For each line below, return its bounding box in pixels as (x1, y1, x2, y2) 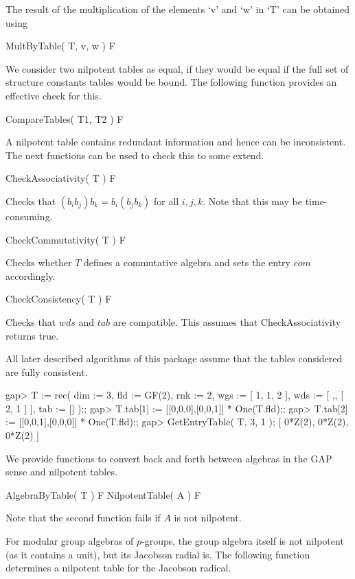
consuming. (5, 209, 53, 223)
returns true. (5, 328, 59, 342)
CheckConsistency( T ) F (5, 292, 112, 306)
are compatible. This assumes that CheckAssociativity (113, 314, 341, 329)
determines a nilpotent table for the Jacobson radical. (5, 560, 231, 575)
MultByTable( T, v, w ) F (5, 38, 115, 53)
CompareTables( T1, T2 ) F (5, 111, 124, 126)
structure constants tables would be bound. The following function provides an (5, 75, 337, 89)
